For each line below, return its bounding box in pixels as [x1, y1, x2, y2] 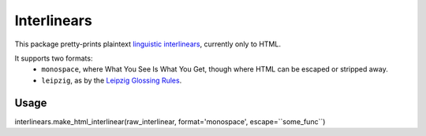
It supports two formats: [14, 53, 93, 63]
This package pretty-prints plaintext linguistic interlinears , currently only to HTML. [14, 39, 282, 49]
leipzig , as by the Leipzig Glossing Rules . [41, 75, 182, 85]
